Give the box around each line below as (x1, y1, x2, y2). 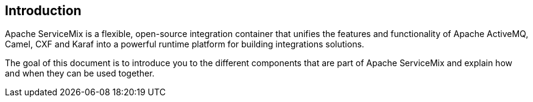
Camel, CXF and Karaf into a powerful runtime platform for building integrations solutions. (5, 39, 364, 50)
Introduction (5, 3, 82, 18)
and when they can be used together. (5, 68, 155, 79)
